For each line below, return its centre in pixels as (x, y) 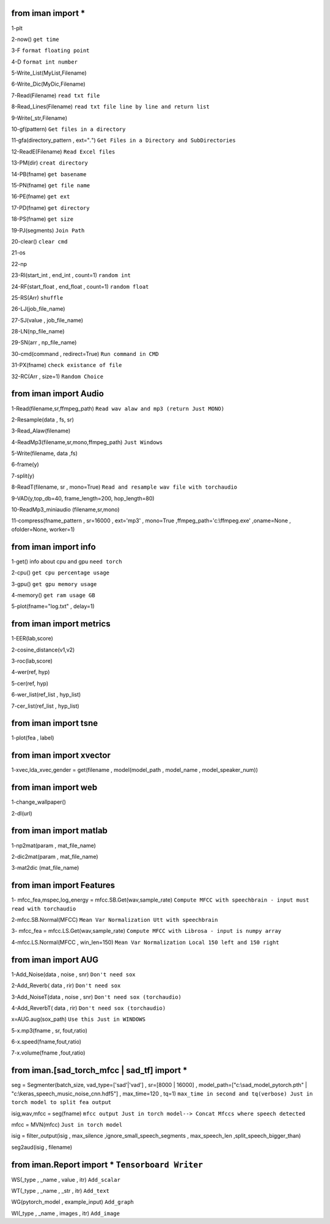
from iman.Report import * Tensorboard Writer (107, 1164)
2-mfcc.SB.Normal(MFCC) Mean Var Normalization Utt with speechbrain (115, 920)
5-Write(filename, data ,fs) (44, 453)
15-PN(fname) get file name (51, 185)
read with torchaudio (44, 909)
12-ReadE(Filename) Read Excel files (63, 151)
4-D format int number (44, 62)
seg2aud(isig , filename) (42, 1147)
